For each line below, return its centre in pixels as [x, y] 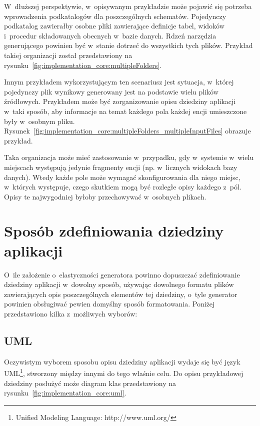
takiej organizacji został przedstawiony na [68, 55]
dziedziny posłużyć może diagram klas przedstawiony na [90, 383]
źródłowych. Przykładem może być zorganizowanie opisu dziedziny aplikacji [120, 101]
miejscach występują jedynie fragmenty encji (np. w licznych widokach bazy [121, 167]
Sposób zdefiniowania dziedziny [114, 231]
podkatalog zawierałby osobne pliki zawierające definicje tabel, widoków [114, 26]
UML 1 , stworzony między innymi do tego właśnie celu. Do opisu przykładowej [124, 372]
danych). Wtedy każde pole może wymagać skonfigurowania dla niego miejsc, [122, 177]
